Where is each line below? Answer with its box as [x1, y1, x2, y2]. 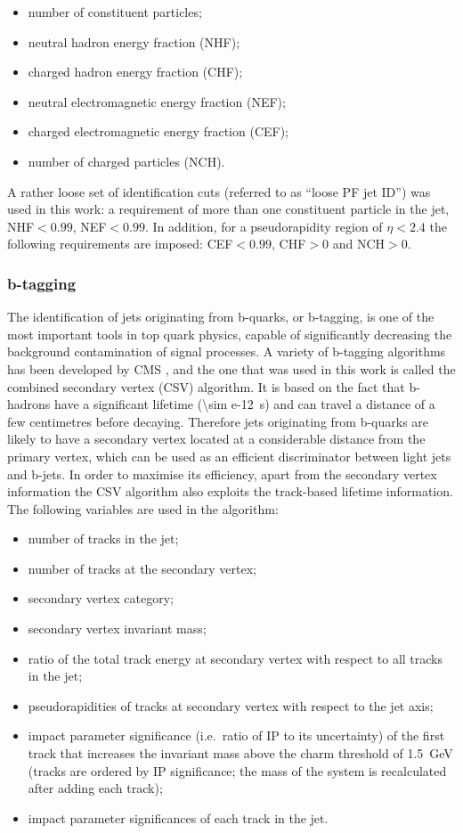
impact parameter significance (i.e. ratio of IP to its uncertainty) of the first [28, 726, 445, 745]
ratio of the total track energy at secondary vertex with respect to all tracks [28, 649, 443, 667]
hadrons [7, 395, 51, 413]
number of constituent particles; [28, 3, 202, 20]
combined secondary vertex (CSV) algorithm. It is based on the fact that [7, 377, 405, 396]
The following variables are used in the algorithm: [7, 499, 279, 518]
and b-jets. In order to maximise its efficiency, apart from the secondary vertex [7, 464, 437, 483]
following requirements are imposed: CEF [7, 234, 233, 253]
